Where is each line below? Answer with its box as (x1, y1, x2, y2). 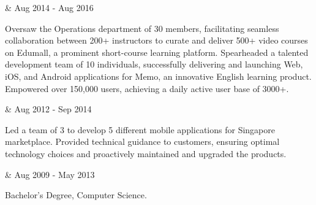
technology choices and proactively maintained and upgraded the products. (5, 147, 287, 160)
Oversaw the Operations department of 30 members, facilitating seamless (5, 21, 279, 34)
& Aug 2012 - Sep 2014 (5, 102, 92, 115)
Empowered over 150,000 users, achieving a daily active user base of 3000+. (5, 82, 289, 95)
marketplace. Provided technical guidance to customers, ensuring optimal (5, 135, 280, 148)
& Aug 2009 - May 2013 (5, 168, 95, 180)
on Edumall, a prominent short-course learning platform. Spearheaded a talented (5, 45, 309, 58)
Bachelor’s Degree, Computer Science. (5, 188, 147, 201)
